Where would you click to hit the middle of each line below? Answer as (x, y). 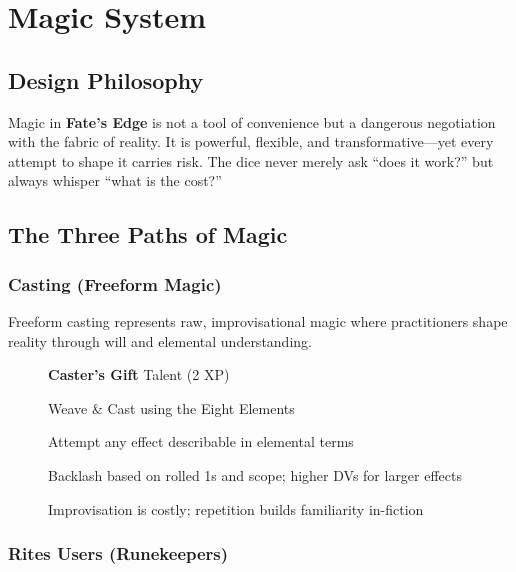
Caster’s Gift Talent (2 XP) (139, 374)
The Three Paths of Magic (148, 234)
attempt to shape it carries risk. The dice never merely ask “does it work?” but (251, 160)
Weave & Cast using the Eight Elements (171, 407)
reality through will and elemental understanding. (160, 340)
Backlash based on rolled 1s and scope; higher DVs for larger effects (255, 474)
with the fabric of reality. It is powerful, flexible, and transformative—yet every (251, 141)
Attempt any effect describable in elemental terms (201, 441)
